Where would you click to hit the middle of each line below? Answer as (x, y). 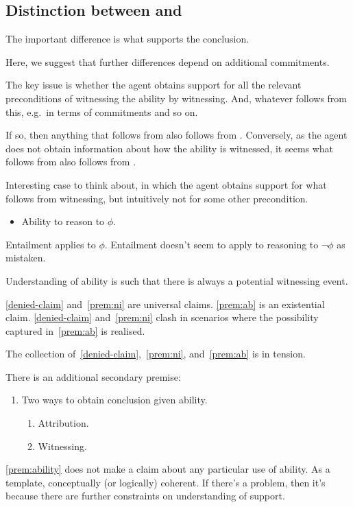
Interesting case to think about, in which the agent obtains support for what (166, 184)
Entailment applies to (51, 244)
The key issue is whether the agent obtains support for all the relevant (154, 85)
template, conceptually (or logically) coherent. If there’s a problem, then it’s (166, 482)
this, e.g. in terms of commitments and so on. (102, 111)
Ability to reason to (63, 221)
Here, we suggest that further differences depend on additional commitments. (168, 61)
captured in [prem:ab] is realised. (75, 330)
